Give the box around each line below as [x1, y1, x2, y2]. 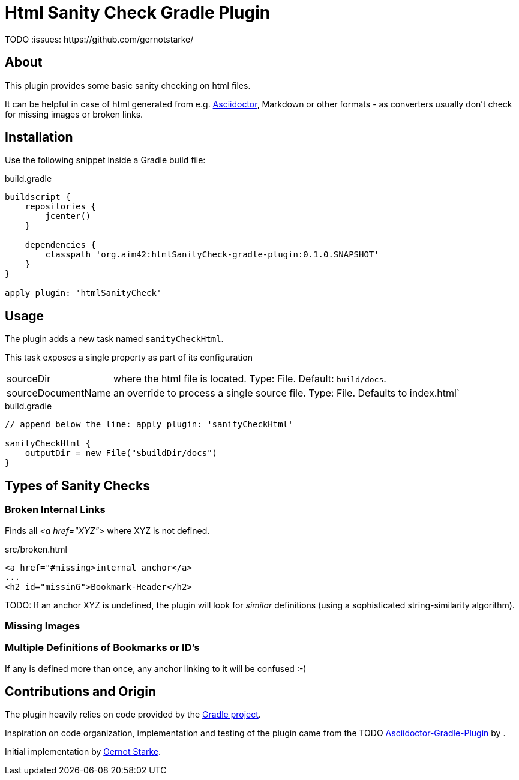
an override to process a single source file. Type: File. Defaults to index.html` [113, 387, 460, 400]
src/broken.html [5, 544, 67, 554]
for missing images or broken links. [5, 109, 143, 119]
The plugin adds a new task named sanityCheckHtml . [5, 334, 224, 344]
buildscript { [5, 192, 71, 202]
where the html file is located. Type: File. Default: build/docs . [113, 373, 386, 385]
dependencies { [25, 240, 96, 250]
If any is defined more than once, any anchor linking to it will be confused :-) [5, 663, 307, 674]
